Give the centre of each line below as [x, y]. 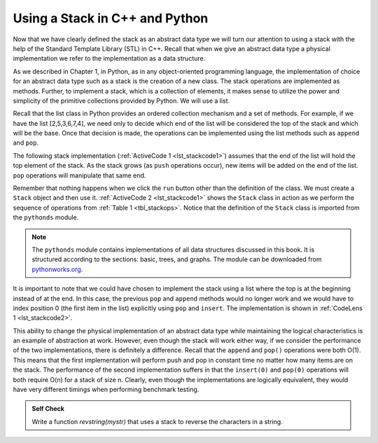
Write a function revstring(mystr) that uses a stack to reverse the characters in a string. [157, 421]
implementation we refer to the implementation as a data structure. [109, 59]
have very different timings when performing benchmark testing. [106, 390]
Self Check [48, 409]
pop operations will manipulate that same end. [79, 175]
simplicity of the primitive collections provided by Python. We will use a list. [121, 101]
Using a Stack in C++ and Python [111, 18]
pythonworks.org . [57, 269]
